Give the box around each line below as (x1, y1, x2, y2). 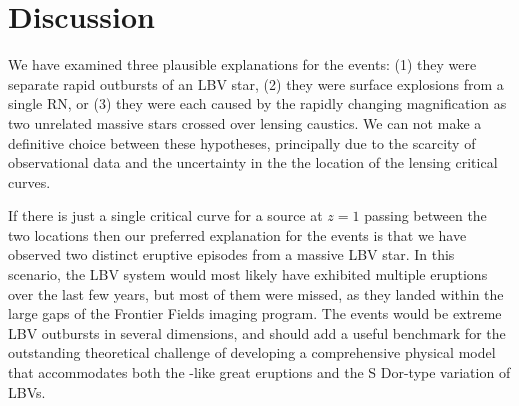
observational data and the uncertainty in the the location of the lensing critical (8, 152, 498, 173)
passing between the (364, 205, 487, 226)
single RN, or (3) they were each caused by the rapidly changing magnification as (8, 93, 507, 114)
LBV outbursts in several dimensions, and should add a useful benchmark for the (8, 322, 506, 343)
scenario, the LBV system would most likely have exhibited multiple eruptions (8, 264, 488, 285)
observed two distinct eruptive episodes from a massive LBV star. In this (8, 244, 455, 265)
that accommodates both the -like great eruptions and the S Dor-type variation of (8, 362, 511, 383)
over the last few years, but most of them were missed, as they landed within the (8, 283, 504, 304)
